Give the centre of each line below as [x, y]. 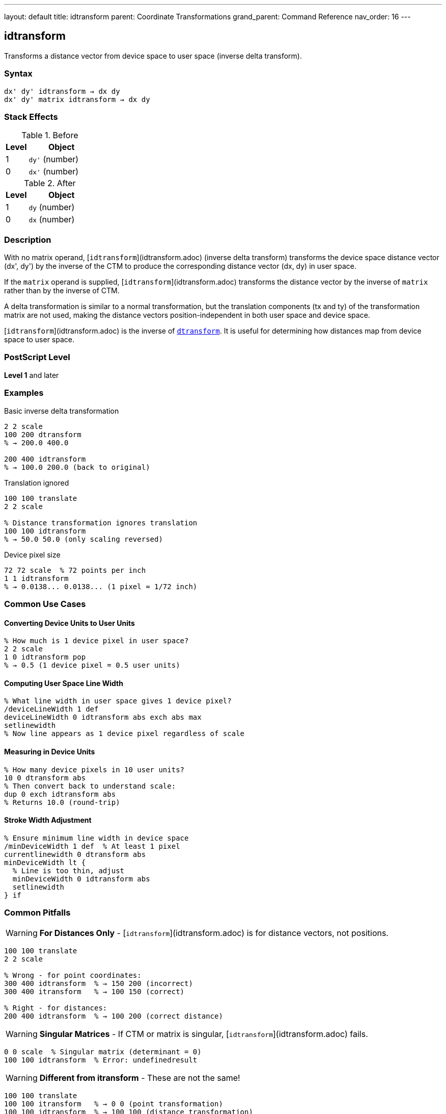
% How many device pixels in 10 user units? [94, 769]
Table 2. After [50, 183]
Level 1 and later [32, 375]
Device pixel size [32, 554]
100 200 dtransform [43, 434]
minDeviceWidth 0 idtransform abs [81, 879]
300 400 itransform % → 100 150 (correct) [94, 991]
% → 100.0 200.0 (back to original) [77, 467]
